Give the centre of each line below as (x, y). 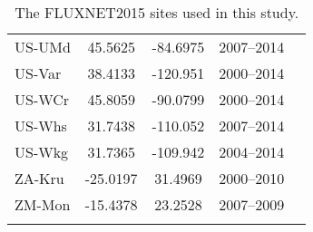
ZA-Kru (39, 178)
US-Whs (41, 126)
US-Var (38, 73)
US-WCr (42, 99)
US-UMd (43, 47)
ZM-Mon (43, 204)
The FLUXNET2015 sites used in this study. (157, 12)
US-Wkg (42, 152)
